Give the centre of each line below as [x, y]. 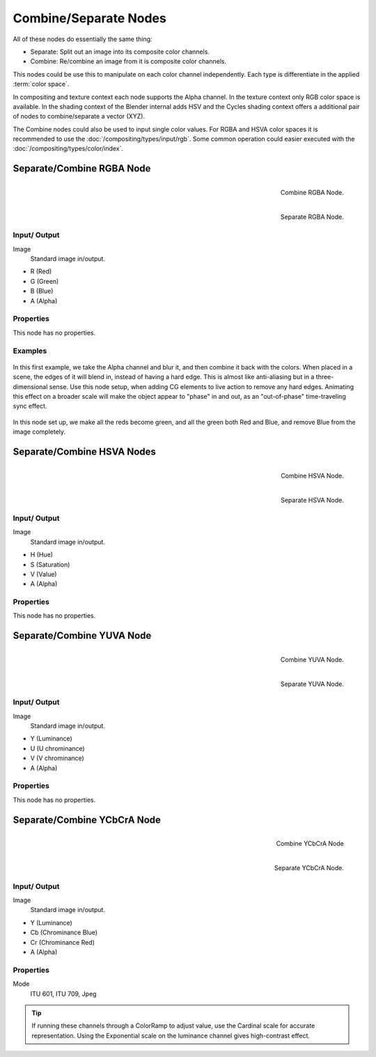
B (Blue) [42, 291]
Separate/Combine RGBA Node [82, 168]
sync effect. [30, 406]
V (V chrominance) [57, 758]
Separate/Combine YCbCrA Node [87, 820]
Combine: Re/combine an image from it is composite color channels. [128, 61]
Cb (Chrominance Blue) [64, 933]
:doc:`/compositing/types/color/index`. [68, 149]
